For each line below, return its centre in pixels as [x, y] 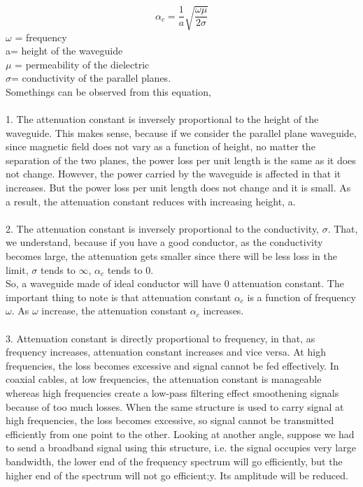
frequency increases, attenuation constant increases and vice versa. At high [166, 352]
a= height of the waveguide [64, 51]
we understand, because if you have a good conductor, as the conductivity [164, 242]
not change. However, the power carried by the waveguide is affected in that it [173, 174]
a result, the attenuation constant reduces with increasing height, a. [151, 201]
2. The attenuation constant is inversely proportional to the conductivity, [162, 228]
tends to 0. [130, 269]
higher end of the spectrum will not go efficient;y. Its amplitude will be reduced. [177, 475]
